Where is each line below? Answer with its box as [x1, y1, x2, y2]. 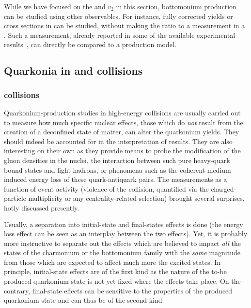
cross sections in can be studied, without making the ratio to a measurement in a [4, 20, 245, 31]
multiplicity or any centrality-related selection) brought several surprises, [28, 193, 245, 203]
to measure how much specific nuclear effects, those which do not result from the [4, 117, 243, 127]
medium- [207, 164, 234, 175]
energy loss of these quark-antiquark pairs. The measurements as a [29, 174, 227, 184]
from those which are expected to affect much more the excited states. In [4, 257, 221, 267]
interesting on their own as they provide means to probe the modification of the [4, 146, 241, 156]
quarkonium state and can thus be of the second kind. [4, 295, 164, 305]
